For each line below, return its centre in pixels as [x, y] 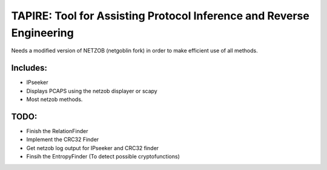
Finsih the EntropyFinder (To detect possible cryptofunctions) [103, 157]
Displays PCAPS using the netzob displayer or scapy [92, 91]
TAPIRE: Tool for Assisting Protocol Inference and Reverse [160, 16]
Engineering [42, 33]
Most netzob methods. [54, 99]
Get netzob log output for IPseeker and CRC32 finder [93, 148]
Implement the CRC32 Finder [63, 140]
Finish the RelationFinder [57, 131]
